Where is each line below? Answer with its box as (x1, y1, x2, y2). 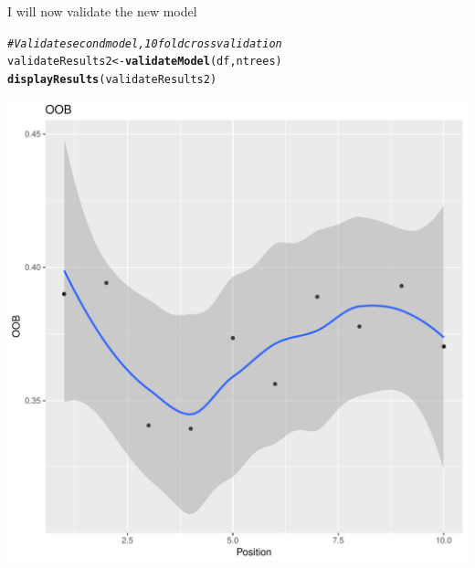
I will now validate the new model (7, 2, 197, 20)
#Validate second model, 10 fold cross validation (7, 37, 282, 50)
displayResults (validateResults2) (7, 72, 217, 86)
